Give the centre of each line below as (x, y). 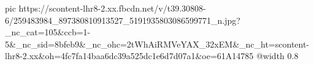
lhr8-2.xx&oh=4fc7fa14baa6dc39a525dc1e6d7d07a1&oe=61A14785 (129, 56)
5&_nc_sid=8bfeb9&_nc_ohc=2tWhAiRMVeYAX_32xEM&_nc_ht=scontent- (157, 44)
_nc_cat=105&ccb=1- (48, 32)
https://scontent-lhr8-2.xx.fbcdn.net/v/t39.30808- (112, 8)
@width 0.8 (277, 56)
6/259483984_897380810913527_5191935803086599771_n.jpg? (123, 20)
